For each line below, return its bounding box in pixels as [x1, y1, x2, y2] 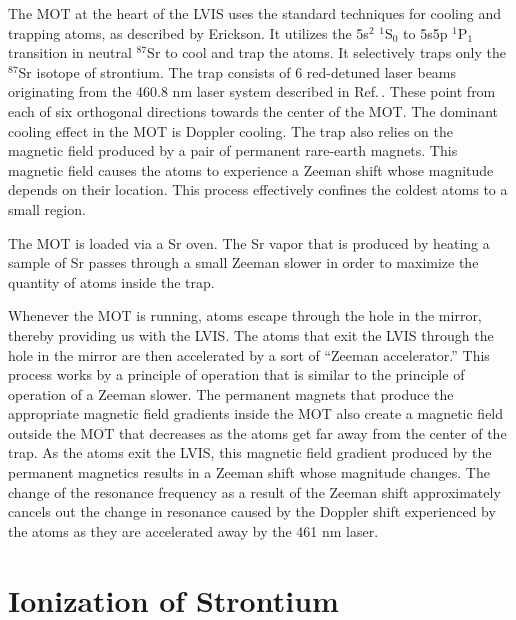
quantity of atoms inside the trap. [8, 271, 215, 292]
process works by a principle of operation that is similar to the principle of [8, 364, 465, 385]
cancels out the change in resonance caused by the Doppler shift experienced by [8, 501, 496, 522]
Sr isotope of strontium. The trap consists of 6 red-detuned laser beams [18, 61, 457, 82]
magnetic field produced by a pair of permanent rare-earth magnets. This [8, 140, 458, 161]
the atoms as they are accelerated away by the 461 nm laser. [8, 520, 379, 541]
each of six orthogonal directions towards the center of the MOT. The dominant [8, 100, 498, 121]
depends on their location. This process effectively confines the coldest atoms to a [8, 179, 508, 200]
